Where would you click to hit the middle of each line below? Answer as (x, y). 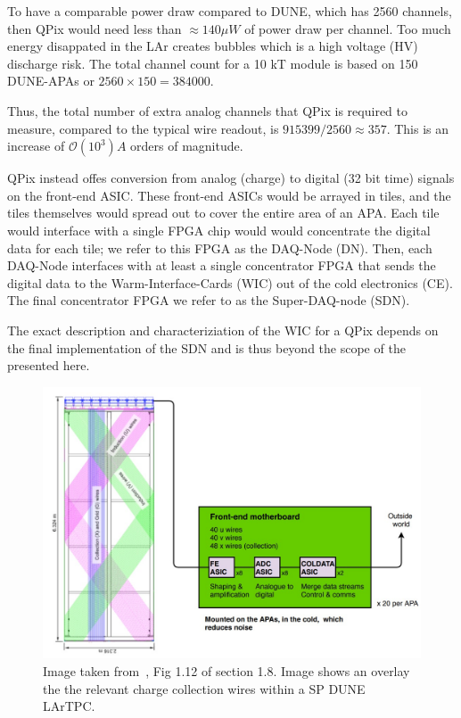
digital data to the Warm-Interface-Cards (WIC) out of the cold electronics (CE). (230, 282)
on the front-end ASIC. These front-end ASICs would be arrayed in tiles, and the (229, 195)
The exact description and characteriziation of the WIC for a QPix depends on (223, 330)
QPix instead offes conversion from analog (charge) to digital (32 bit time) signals (231, 178)
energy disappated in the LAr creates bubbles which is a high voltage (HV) (213, 46)
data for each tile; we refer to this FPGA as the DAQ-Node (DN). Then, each (220, 248)
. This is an (418, 128)
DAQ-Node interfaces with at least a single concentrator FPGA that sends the (222, 265)
